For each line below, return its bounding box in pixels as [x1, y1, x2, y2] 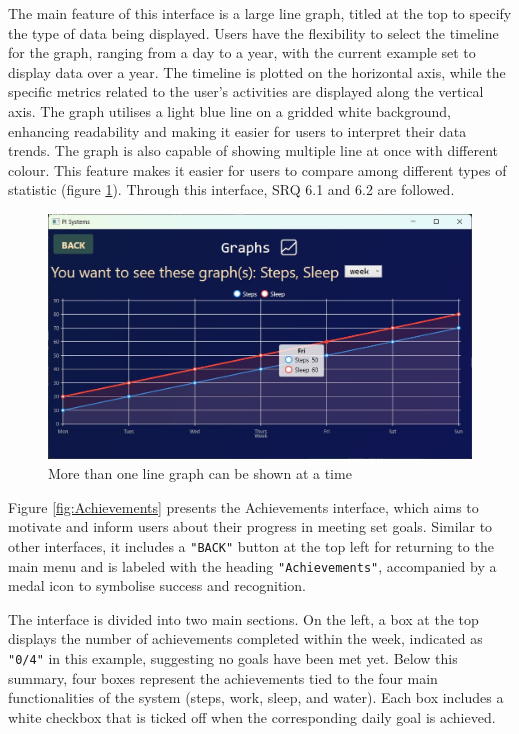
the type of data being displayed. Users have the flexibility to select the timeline [8, 22, 499, 43]
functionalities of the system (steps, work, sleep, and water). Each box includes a [8, 687, 504, 708]
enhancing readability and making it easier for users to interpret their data [8, 120, 467, 141]
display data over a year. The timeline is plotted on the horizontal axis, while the [8, 61, 506, 82]
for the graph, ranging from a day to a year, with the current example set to [8, 42, 476, 63]
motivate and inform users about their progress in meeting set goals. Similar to [8, 516, 493, 537]
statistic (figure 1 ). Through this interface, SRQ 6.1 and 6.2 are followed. [8, 179, 455, 200]
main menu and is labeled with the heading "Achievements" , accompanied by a [8, 555, 497, 576]
